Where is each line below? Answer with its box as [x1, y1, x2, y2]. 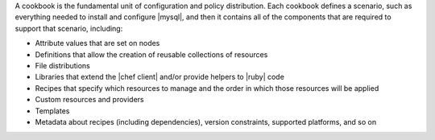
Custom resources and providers [35, 95, 144, 105]
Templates [35, 105, 70, 116]
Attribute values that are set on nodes [35, 39, 160, 48]
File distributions [35, 60, 90, 70]
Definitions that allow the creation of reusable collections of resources [35, 49, 268, 60]
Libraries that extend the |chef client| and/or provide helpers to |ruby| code [35, 72, 285, 82]
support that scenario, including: [14, 23, 123, 33]
